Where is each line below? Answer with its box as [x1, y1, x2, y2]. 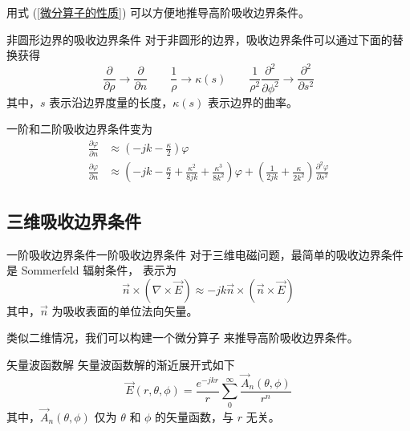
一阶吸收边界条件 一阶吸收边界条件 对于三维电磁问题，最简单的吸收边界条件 [6, 246, 404, 262]
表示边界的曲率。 [208, 93, 298, 110]
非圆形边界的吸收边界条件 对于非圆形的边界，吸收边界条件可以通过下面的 [6, 30, 392, 47]
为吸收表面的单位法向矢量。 [51, 302, 198, 319]
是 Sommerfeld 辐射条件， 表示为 [6, 262, 177, 279]
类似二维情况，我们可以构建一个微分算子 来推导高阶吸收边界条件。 [6, 329, 359, 346]
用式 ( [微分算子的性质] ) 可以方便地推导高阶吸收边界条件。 [6, 4, 311, 20]
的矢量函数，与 [155, 408, 234, 425]
